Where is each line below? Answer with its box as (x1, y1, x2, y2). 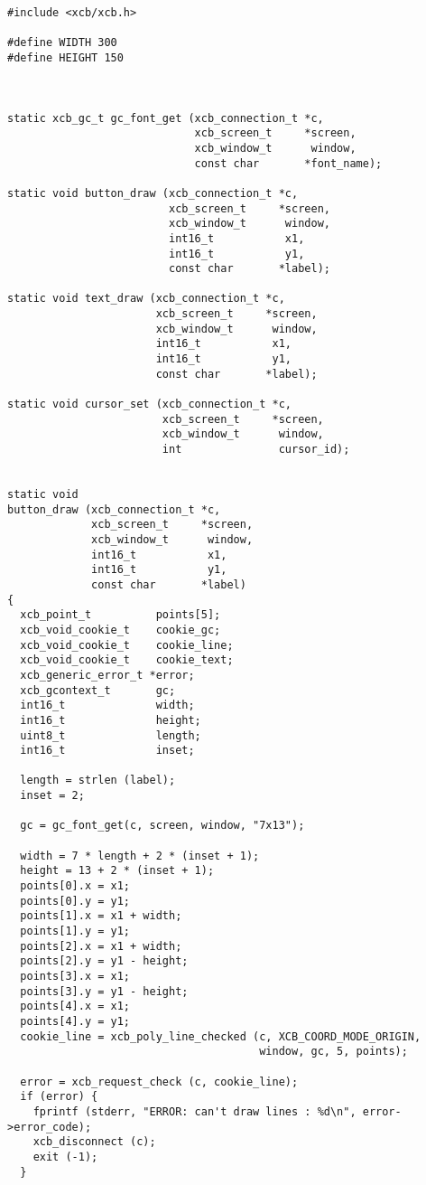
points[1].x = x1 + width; (20, 909, 182, 923)
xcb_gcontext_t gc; (20, 683, 176, 697)
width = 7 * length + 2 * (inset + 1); (20, 849, 260, 862)
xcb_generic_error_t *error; (20, 668, 195, 682)
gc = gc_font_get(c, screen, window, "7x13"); (20, 819, 305, 832)
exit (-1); (32, 1150, 98, 1163)
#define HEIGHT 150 (7, 51, 124, 64)
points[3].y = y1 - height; (20, 984, 189, 998)
